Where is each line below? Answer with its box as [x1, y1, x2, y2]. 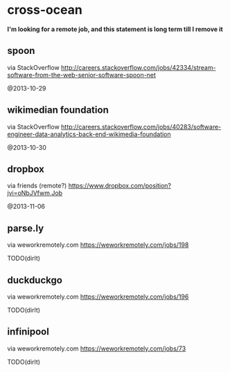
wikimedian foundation [7, 104, 109, 116]
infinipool [7, 326, 50, 337]
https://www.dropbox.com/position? [68, 182, 172, 190]
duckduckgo [7, 274, 62, 286]
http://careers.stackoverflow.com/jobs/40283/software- [61, 122, 222, 131]
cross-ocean [7, 2, 83, 18]
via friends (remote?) [7, 182, 67, 190]
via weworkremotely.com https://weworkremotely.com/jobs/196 [7, 292, 189, 301]
